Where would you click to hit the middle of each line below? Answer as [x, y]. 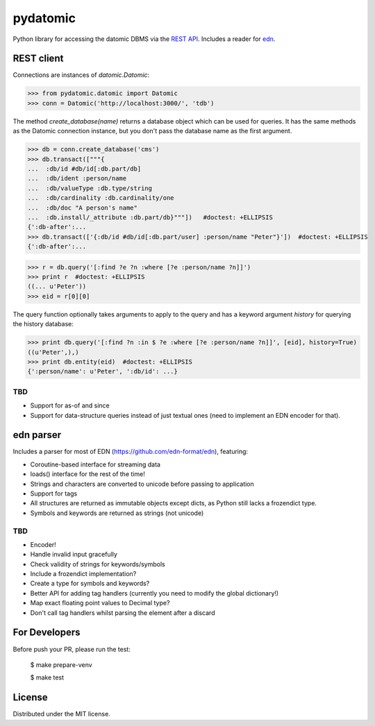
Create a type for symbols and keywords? [90, 584]
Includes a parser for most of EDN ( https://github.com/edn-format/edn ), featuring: [131, 452]
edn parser [37, 435]
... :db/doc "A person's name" [83, 208]
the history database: [43, 324]
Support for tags [54, 493]
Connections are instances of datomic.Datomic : [81, 75]
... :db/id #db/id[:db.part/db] [84, 169]
